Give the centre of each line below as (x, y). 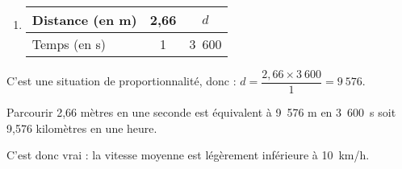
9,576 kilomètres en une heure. (82, 128)
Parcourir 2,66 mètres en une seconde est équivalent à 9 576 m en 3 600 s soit (201, 112)
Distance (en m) (84, 20)
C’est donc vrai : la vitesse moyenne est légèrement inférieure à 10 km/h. (188, 155)
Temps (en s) (69, 44)
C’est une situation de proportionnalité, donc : (121, 81)
